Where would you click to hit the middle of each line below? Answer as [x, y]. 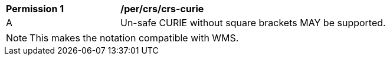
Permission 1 [35, 9]
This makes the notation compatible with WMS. [134, 38]
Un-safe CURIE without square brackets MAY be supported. [253, 23]
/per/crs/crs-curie [162, 9]
